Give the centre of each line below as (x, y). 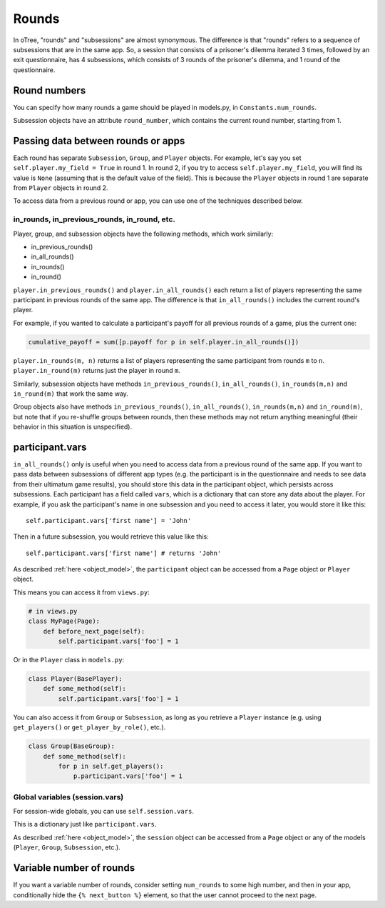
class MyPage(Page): (64, 621)
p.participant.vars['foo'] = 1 (128, 776)
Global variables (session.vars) (68, 797)
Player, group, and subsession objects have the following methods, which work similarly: (143, 234)
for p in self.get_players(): (111, 766)
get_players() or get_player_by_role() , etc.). (89, 727)
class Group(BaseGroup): (72, 746)
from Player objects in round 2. (61, 188)
